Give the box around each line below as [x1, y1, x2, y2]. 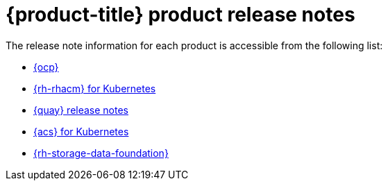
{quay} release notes [33, 103, 128, 116]
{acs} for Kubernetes [33, 125, 129, 137]
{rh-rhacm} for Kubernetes [33, 82, 156, 94]
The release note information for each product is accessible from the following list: [6, 39, 383, 51]
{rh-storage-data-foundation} [33, 146, 169, 159]
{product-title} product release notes [6, 3, 355, 26]
